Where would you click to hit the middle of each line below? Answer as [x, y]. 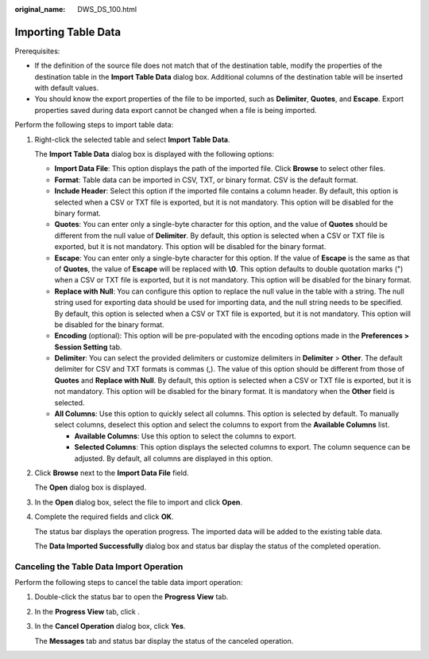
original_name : [40, 9]
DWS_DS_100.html [107, 9]
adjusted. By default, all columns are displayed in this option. [174, 458]
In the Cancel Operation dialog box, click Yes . [110, 626]
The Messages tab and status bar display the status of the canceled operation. [164, 641]
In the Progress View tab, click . [87, 611]
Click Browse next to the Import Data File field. [112, 473]
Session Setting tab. [88, 347]
